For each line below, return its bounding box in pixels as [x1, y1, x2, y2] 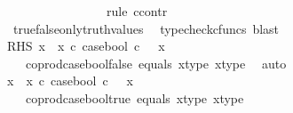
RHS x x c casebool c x [6, 36, 165, 55]
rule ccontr [106, 2, 168, 20]
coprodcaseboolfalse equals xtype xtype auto [25, 53, 287, 72]
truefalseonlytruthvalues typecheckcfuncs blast [12, 19, 280, 37]
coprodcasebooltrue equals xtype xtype [25, 88, 244, 107]
